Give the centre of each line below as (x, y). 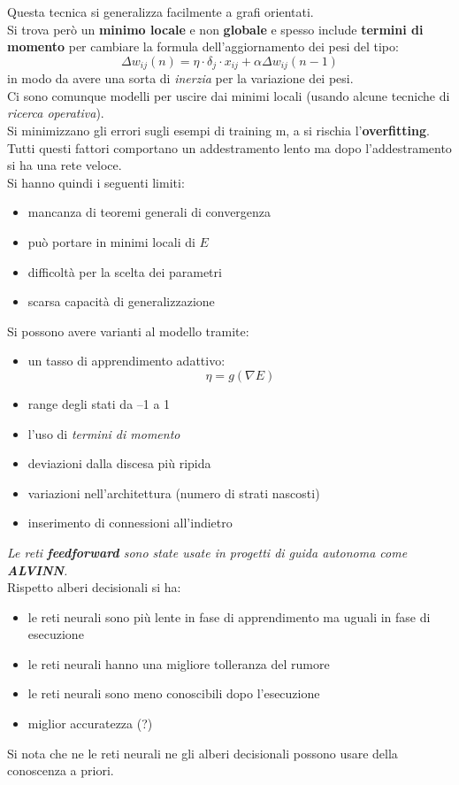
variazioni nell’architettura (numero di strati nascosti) (174, 493)
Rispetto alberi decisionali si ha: (94, 587)
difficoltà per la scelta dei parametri (125, 271)
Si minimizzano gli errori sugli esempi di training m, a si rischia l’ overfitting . (218, 131)
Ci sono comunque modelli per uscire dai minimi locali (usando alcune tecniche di (229, 95)
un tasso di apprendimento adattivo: (126, 361)
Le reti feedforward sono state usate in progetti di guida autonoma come (207, 552)
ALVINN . (38, 570)
